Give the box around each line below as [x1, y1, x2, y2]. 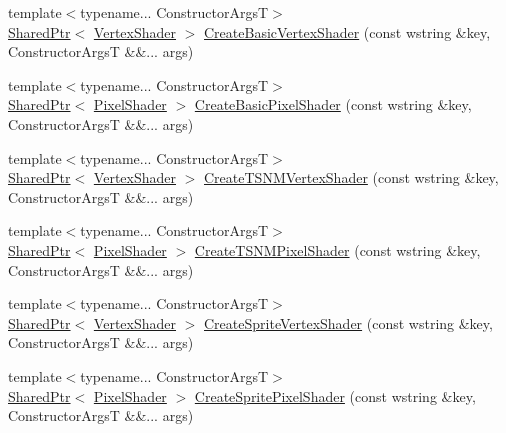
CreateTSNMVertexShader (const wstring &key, [204, 167, 499, 188]
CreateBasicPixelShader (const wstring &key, [194, 94, 472, 115]
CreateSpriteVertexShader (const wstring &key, [204, 312, 493, 333]
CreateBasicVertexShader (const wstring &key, [204, 21, 491, 42]
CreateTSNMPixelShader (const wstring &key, [194, 239, 481, 260]
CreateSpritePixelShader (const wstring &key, [194, 385, 476, 406]
